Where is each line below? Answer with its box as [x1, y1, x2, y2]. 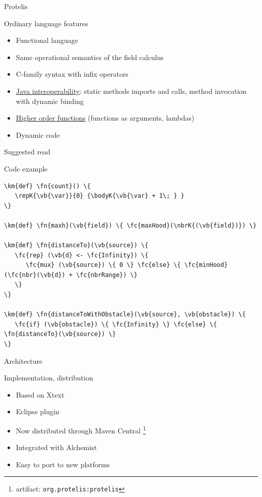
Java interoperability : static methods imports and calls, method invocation [16, 85, 247, 96]
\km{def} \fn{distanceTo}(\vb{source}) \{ [4, 242, 149, 249]
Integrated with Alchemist [16, 442, 97, 453]
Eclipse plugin [16, 406, 59, 417]
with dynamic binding [16, 95, 84, 106]
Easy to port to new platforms [16, 459, 110, 469]
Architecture [4, 355, 43, 366]
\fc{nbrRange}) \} [76, 271, 138, 279]
